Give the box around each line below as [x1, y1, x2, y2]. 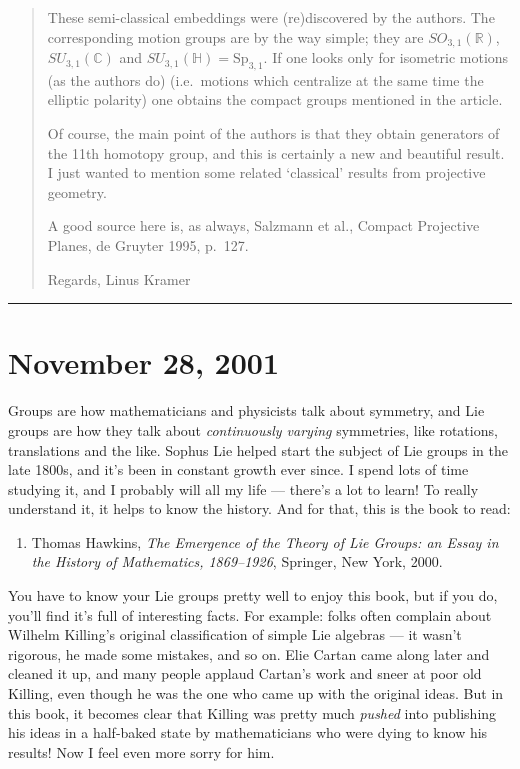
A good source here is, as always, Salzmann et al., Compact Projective [47, 215, 480, 236]
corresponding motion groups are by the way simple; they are [47, 26, 424, 47]
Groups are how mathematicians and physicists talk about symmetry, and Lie [8, 400, 485, 421]
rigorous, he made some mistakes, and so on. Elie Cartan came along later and [8, 643, 490, 664]
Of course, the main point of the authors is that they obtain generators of [47, 123, 500, 144]
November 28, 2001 [8, 342, 279, 383]
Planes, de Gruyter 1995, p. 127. [47, 235, 249, 255]
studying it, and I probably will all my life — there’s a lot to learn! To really [8, 478, 479, 499]
